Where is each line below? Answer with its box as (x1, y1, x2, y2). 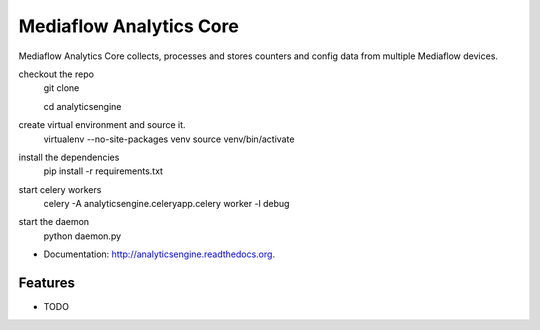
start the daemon (18, 216, 90, 228)
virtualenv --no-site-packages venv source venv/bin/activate (43, 133, 295, 145)
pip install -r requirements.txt (43, 165, 164, 177)
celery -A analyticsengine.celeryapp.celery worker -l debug (43, 198, 290, 210)
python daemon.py (43, 230, 122, 242)
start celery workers (18, 183, 102, 195)
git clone (43, 82, 80, 94)
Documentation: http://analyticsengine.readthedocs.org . (43, 248, 275, 260)
